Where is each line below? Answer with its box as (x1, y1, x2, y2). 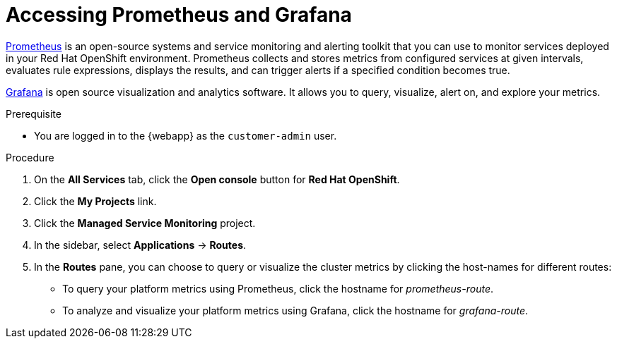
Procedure (6, 151, 54, 164)
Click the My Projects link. (34, 195, 157, 207)
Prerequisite (6, 107, 61, 120)
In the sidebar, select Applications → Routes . (34, 238, 247, 251)
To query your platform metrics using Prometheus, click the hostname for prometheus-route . (62, 282, 493, 295)
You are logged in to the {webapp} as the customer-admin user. (34, 129, 337, 142)
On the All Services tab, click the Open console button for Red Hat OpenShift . (34, 173, 400, 185)
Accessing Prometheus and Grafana (6, 3, 352, 27)
